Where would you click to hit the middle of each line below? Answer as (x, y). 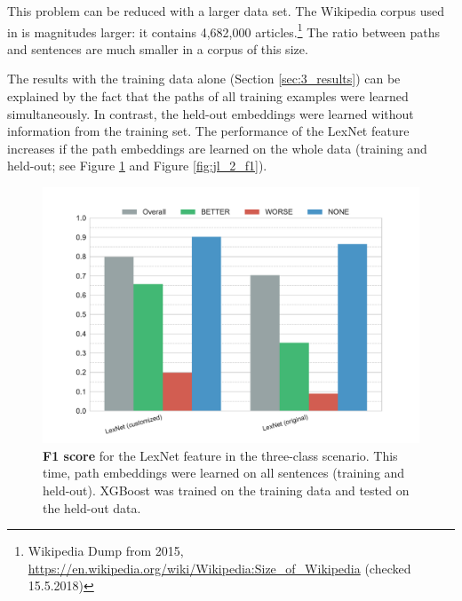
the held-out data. (92, 507)
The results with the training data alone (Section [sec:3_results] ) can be (204, 79)
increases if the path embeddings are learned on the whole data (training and (217, 148)
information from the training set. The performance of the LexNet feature (208, 131)
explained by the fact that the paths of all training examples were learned (208, 96)
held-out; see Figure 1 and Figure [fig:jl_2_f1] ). (137, 166)
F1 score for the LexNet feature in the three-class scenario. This (220, 455)
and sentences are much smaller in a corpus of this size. (158, 48)
